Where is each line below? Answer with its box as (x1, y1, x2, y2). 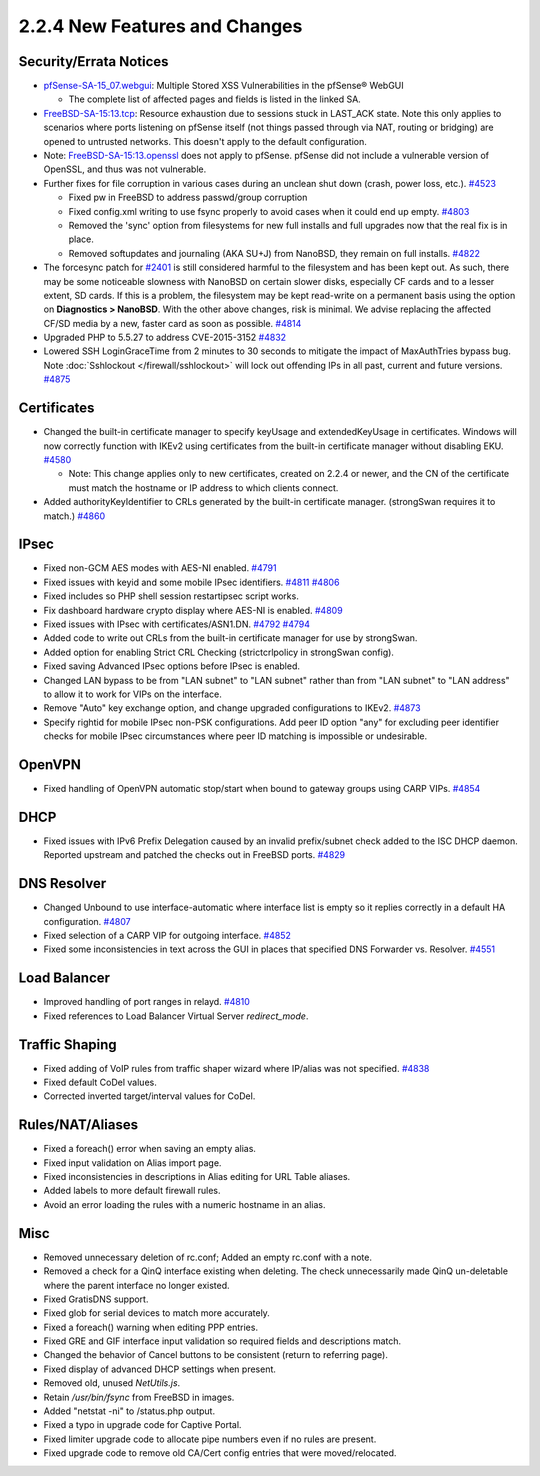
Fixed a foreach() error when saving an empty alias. (43, 1143, 257, 1155)
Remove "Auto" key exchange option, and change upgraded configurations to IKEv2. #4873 (43, 702, 421, 714)
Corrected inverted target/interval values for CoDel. (43, 1090, 256, 1102)
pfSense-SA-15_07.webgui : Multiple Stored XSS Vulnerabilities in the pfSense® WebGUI (43, 80, 404, 92)
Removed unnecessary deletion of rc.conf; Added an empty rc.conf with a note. (43, 1251, 372, 1263)
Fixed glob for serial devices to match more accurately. (43, 1307, 270, 1319)
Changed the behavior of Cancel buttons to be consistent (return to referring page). (43, 1349, 389, 1361)
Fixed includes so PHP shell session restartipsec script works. (43, 590, 299, 602)
